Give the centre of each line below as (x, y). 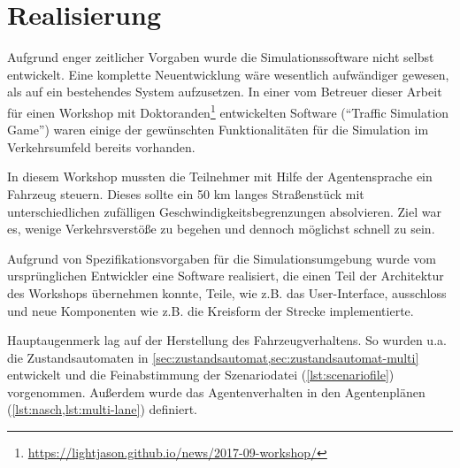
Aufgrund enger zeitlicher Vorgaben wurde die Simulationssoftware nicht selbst (221, 57)
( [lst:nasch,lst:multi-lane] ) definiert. (102, 409)
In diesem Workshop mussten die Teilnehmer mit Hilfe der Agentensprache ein (220, 176)
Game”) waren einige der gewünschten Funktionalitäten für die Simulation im (218, 130)
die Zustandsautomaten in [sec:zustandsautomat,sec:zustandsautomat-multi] (213, 357)
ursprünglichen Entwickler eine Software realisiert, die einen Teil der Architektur (226, 276)
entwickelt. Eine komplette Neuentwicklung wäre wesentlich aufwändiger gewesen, (228, 74)
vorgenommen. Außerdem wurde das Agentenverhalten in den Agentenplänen (216, 391)
